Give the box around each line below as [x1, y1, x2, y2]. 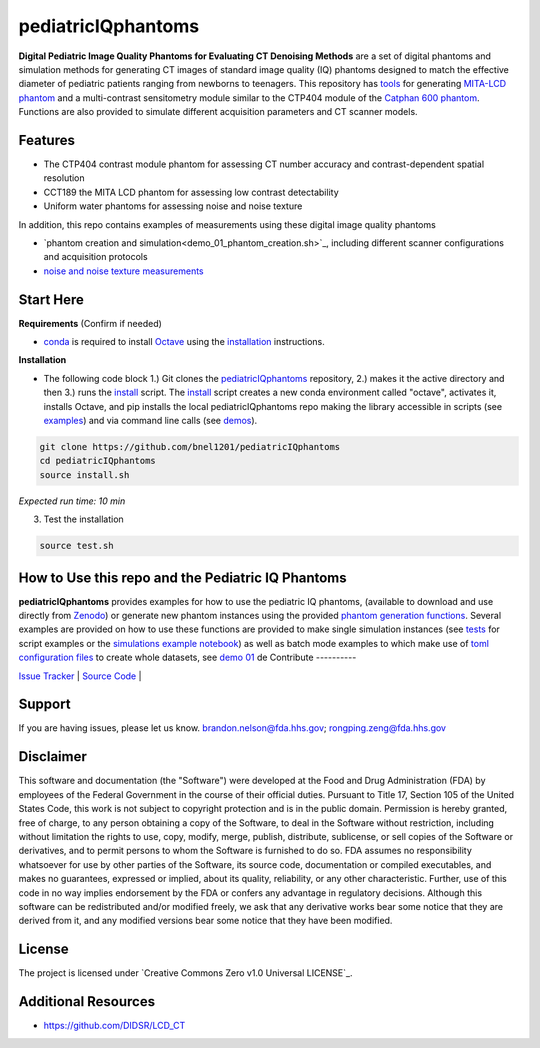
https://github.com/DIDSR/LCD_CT [43, 1020, 186, 1032]
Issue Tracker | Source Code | [18, 670, 142, 682]
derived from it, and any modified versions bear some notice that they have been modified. [18, 915, 393, 927]
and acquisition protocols [43, 251, 149, 263]
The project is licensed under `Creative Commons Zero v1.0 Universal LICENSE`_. [18, 967, 353, 979]
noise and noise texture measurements [43, 265, 204, 277]
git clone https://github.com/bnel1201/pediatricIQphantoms [39, 441, 341, 452]
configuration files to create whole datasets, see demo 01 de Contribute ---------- [18, 651, 357, 664]
